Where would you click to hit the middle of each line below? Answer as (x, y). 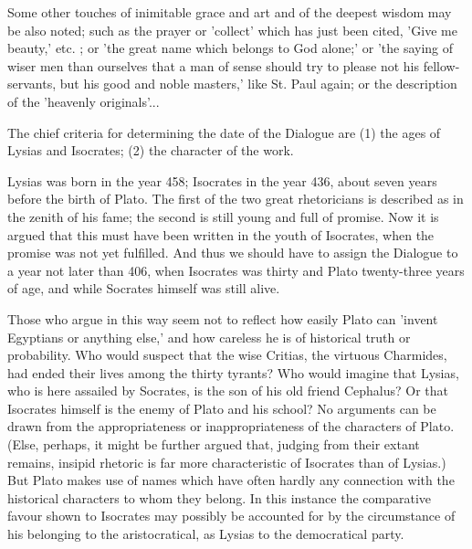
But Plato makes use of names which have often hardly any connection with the (231, 480)
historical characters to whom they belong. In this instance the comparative (220, 497)
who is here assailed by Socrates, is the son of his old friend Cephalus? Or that (228, 391)
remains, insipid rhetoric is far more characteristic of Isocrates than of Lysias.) (227, 462)
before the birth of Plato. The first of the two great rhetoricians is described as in (236, 199)
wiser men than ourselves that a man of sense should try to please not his (214, 65)
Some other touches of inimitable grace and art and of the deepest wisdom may (230, 12)
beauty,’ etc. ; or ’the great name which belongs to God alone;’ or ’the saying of (231, 48)
